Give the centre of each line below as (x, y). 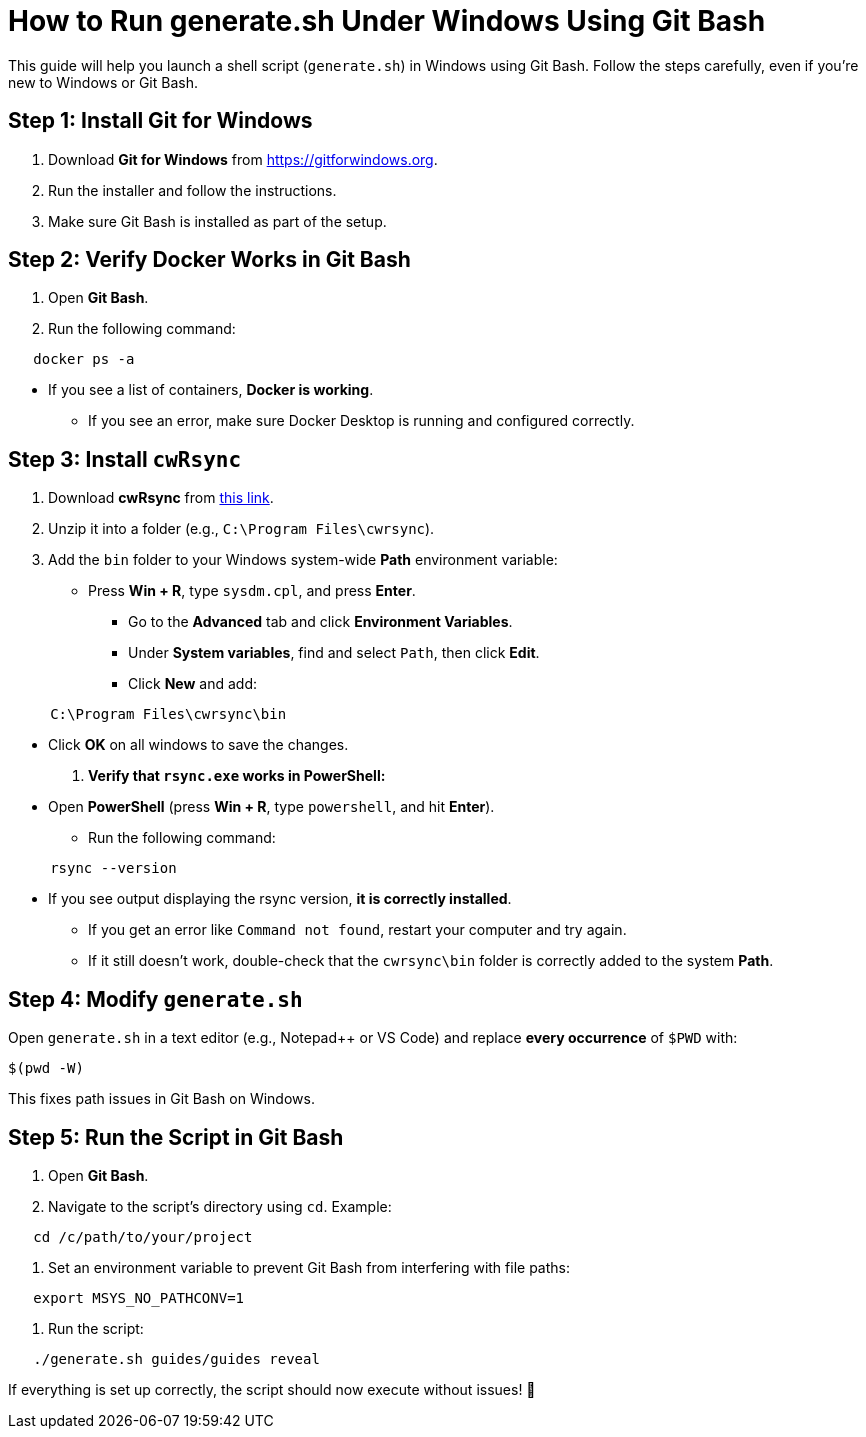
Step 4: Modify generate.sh (155, 999)
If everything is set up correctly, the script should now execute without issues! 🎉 (272, 1389)
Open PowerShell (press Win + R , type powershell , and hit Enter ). (271, 807)
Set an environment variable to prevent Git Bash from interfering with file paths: (309, 1267)
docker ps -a (84, 359)
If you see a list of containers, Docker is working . (211, 390)
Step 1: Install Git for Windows (160, 121)
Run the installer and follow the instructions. (192, 190)
